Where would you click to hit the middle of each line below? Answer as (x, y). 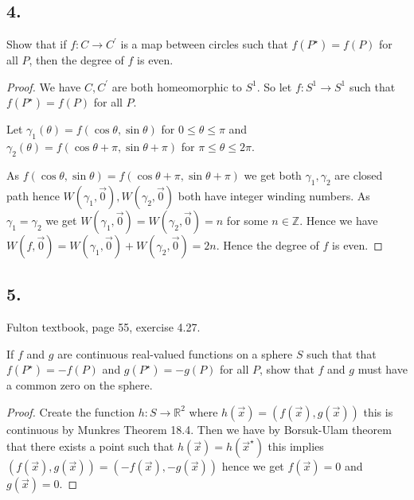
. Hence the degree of (268, 244)
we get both (273, 174)
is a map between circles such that (204, 44)
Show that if (37, 44)
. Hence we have (339, 220)
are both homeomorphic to (177, 86)
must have (383, 369)
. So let (274, 86)
